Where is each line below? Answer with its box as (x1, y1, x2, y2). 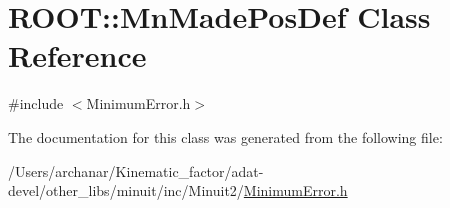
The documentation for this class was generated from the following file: (8, 126, 443, 147)
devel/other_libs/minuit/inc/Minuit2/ (8, 180, 244, 201)
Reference (8, 35, 147, 76)
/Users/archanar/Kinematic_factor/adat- (8, 160, 264, 181)
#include (8, 93, 64, 114)
